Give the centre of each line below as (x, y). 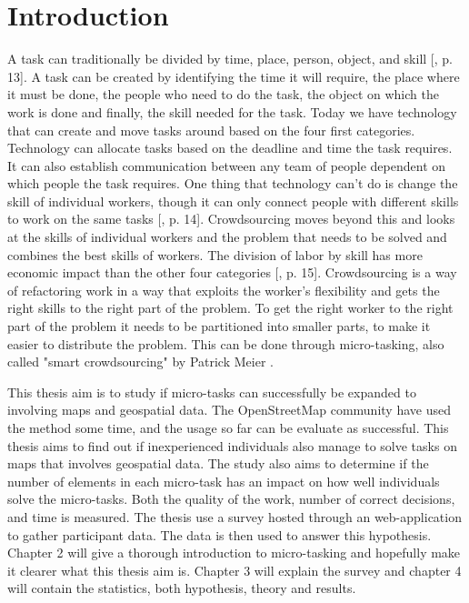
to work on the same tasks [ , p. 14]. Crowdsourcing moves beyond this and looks (231, 219)
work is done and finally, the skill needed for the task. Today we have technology (232, 111)
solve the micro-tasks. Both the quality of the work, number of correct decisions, (231, 499)
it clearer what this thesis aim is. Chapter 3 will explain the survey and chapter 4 (234, 570)
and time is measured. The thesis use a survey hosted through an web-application (234, 516)
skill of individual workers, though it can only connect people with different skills (233, 201)
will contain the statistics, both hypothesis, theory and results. (182, 588)
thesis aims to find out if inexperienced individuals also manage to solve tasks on (232, 445)
